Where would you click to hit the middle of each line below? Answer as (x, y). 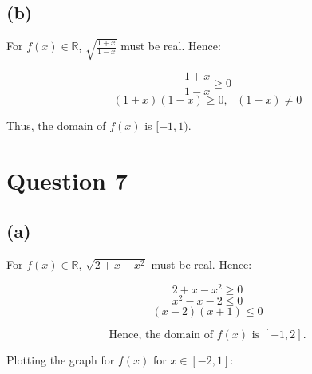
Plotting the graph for (61, 359)
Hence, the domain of (161, 335)
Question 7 (67, 180)
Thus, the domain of (56, 125)
